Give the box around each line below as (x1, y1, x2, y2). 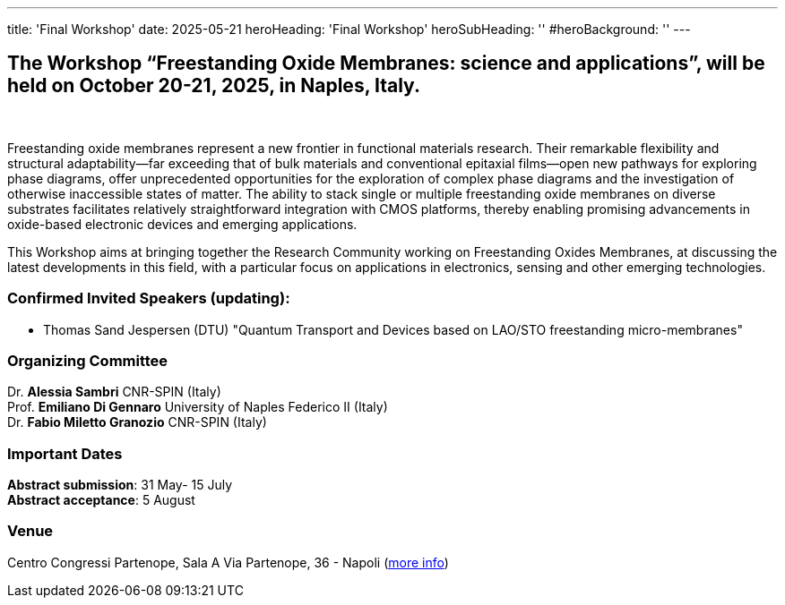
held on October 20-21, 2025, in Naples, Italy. (7, 74, 420, 98)
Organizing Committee (7, 351, 168, 370)
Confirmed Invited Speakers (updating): (7, 289, 290, 308)
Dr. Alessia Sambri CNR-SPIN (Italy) (7, 384, 221, 400)
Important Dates (7, 444, 123, 463)
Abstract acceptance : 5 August (7, 492, 195, 508)
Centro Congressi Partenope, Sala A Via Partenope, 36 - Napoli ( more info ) (7, 554, 449, 570)
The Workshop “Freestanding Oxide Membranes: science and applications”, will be (7, 52, 765, 75)
